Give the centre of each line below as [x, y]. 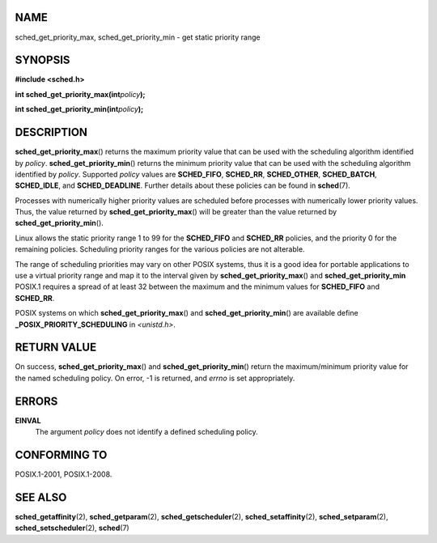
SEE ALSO [41, 497]
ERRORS [36, 401]
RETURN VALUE [56, 348]
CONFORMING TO [61, 454]
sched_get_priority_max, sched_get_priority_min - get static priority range [138, 37]
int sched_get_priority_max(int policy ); [80, 94]
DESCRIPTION [51, 132]
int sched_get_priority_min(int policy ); [79, 109]
